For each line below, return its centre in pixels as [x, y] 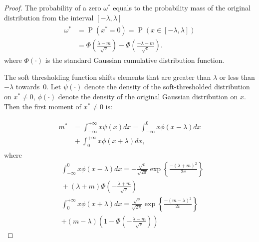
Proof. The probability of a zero [53, 7]
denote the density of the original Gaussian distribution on [148, 97]
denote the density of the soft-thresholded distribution [167, 87]
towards [28, 87]
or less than [237, 77]
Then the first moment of [43, 106]
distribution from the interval [49, 17]
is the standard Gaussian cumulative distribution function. [135, 60]
